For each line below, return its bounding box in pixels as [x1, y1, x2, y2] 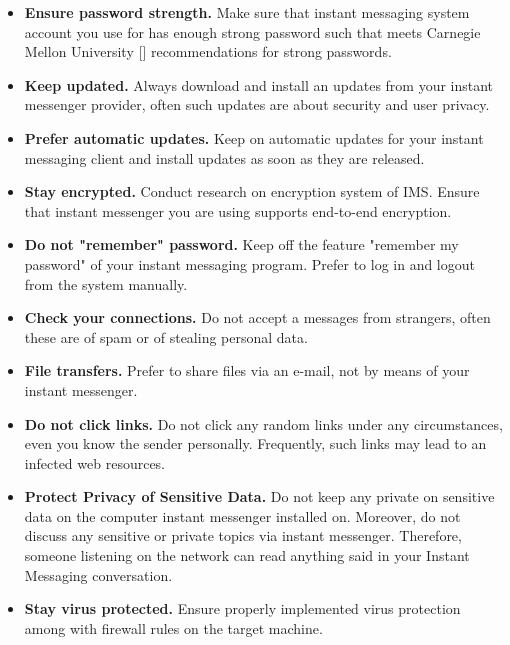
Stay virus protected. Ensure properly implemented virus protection [24, 598, 461, 619]
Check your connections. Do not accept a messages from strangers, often [24, 307, 491, 328]
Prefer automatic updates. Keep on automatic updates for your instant [24, 127, 484, 148]
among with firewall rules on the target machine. [24, 617, 323, 638]
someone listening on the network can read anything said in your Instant [24, 545, 470, 566]
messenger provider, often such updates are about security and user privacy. [24, 94, 490, 115]
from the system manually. [24, 273, 188, 294]
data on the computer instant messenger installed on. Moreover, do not [24, 505, 461, 526]
